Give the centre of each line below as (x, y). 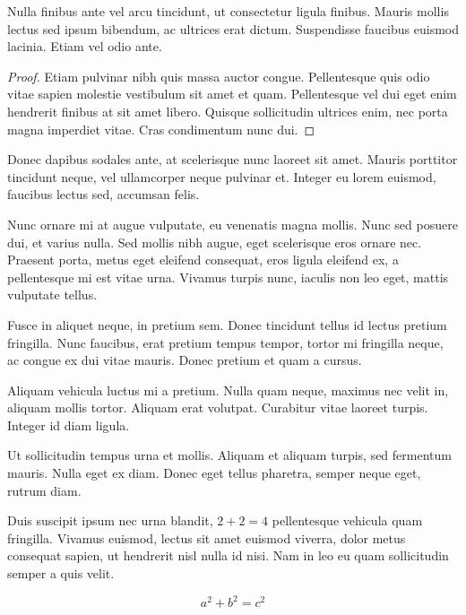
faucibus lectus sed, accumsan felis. (104, 194)
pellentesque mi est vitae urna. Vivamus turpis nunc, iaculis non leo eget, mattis (228, 277)
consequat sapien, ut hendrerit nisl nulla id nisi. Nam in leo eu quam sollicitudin (228, 555)
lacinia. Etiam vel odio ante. (85, 46)
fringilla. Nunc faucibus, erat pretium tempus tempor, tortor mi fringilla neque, (225, 342)
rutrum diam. (44, 490)
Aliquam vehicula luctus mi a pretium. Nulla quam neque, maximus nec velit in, (228, 390)
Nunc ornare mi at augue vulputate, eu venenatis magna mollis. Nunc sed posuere (233, 224)
